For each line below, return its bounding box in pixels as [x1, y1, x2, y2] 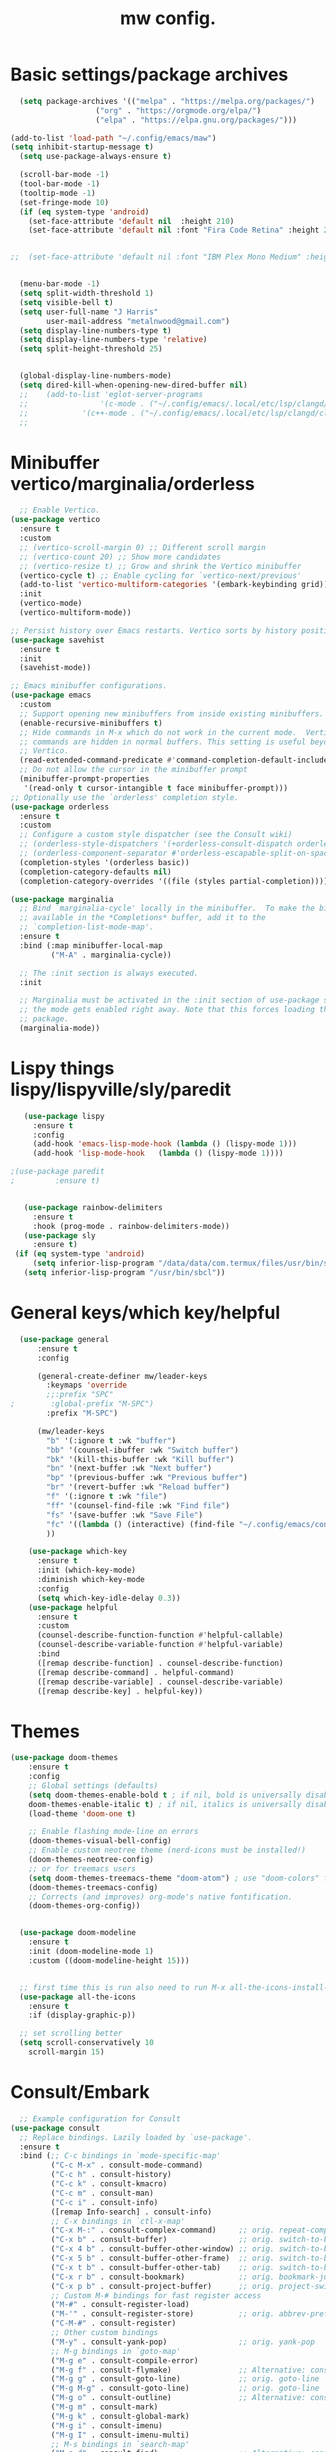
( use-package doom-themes [10, 1753, 118, 1763]
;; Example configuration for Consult [19, 2113, 182, 2124]
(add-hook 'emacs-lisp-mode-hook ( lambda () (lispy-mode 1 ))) [32, 1139, 298, 1149]
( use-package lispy [23, 1111, 105, 1121]
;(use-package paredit [10, 1167, 105, 1177]
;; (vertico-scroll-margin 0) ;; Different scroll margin [19, 542, 267, 552]
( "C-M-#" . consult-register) [50, 2318, 177, 2329]
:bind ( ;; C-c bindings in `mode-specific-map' [19, 2151, 222, 2161]
